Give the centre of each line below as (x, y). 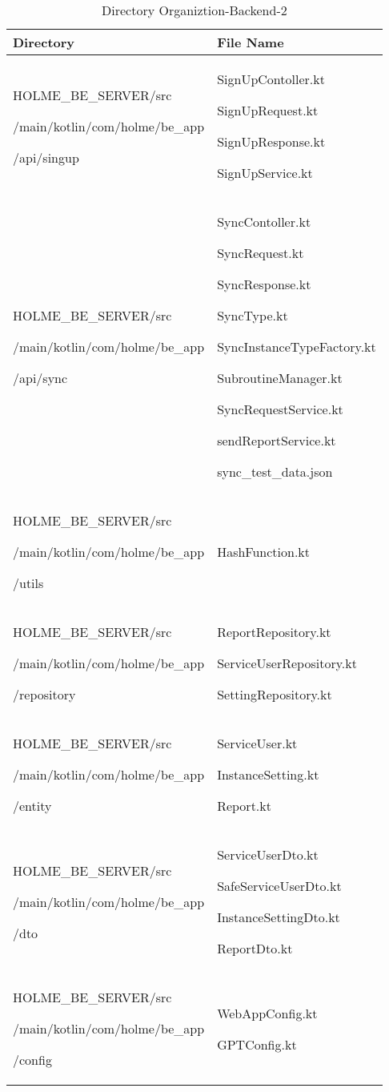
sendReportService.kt (277, 440)
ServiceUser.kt (257, 743)
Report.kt (244, 806)
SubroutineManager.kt (280, 378)
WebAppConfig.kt (267, 1013)
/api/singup (46, 157)
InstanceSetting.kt (268, 774)
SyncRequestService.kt (280, 409)
